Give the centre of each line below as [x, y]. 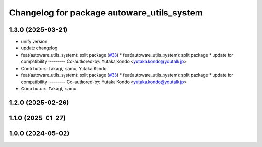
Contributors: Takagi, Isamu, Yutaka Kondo [64, 68]
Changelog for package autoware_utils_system [106, 13]
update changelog [39, 48]
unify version [34, 42]
